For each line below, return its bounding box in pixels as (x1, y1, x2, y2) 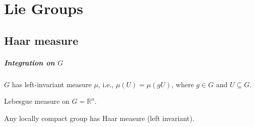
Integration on (4, 57, 55, 68)
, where (171, 79, 194, 89)
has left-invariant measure (12, 79, 92, 89)
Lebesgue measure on (4, 96, 70, 106)
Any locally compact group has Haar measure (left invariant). (4, 112, 195, 123)
